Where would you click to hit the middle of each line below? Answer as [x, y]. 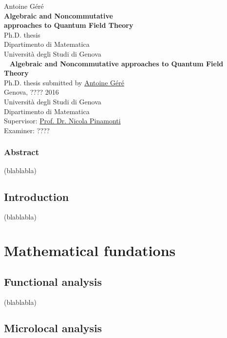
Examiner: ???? [27, 130]
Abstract [21, 152]
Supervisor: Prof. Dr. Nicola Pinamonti [62, 121]
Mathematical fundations [90, 250]
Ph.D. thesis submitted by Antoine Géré [64, 82]
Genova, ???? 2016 [31, 92]
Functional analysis [53, 281]
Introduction [37, 196]
